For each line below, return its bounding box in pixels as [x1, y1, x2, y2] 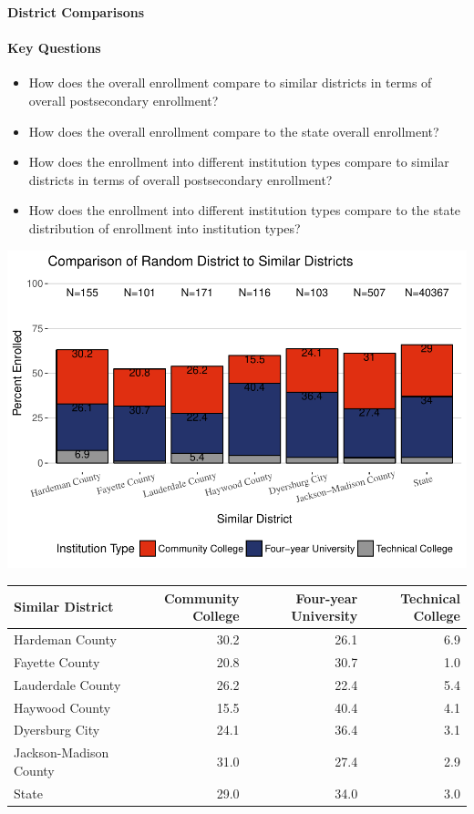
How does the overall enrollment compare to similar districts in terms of [28, 73, 432, 92]
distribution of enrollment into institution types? [28, 218, 301, 237]
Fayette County [14, 652, 100, 671]
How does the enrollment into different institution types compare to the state [28, 201, 461, 220]
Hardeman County [14, 630, 117, 648]
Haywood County [14, 697, 111, 716]
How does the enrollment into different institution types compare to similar [28, 152, 449, 171]
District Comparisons [7, 3, 144, 21]
